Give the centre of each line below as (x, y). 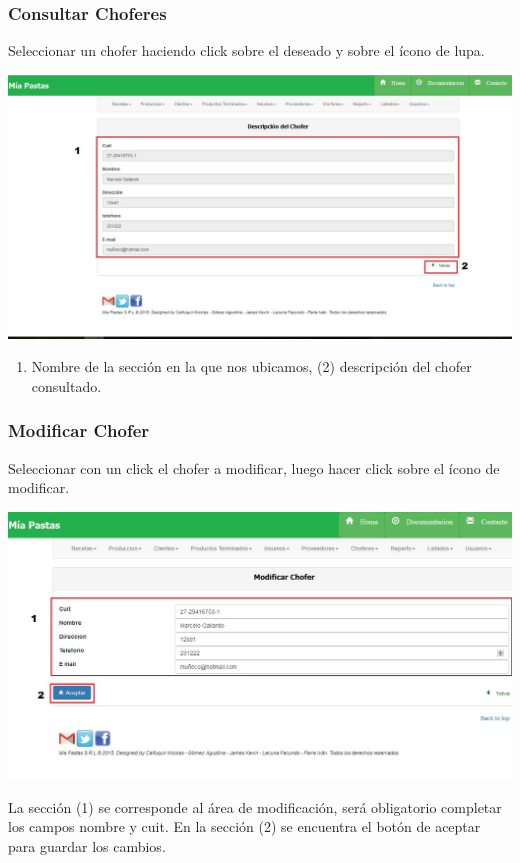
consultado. (66, 385)
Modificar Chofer (79, 430)
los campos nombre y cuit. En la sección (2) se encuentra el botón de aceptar (244, 826)
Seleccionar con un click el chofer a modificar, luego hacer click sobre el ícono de (254, 467)
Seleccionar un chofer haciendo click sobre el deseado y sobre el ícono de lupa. (246, 50)
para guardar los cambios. (87, 845)
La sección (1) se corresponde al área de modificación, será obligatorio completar (255, 806)
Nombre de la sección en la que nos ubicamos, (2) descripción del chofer (251, 366)
